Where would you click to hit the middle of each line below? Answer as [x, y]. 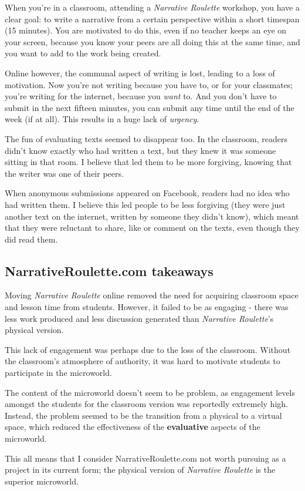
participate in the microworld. [58, 373]
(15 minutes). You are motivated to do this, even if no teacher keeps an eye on [146, 30]
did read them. [31, 239]
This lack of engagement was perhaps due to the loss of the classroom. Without [148, 349]
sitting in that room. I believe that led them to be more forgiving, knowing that [148, 162]
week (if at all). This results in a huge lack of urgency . [102, 119]
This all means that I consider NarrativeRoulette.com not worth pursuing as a [145, 458]
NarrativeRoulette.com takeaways [109, 270]
